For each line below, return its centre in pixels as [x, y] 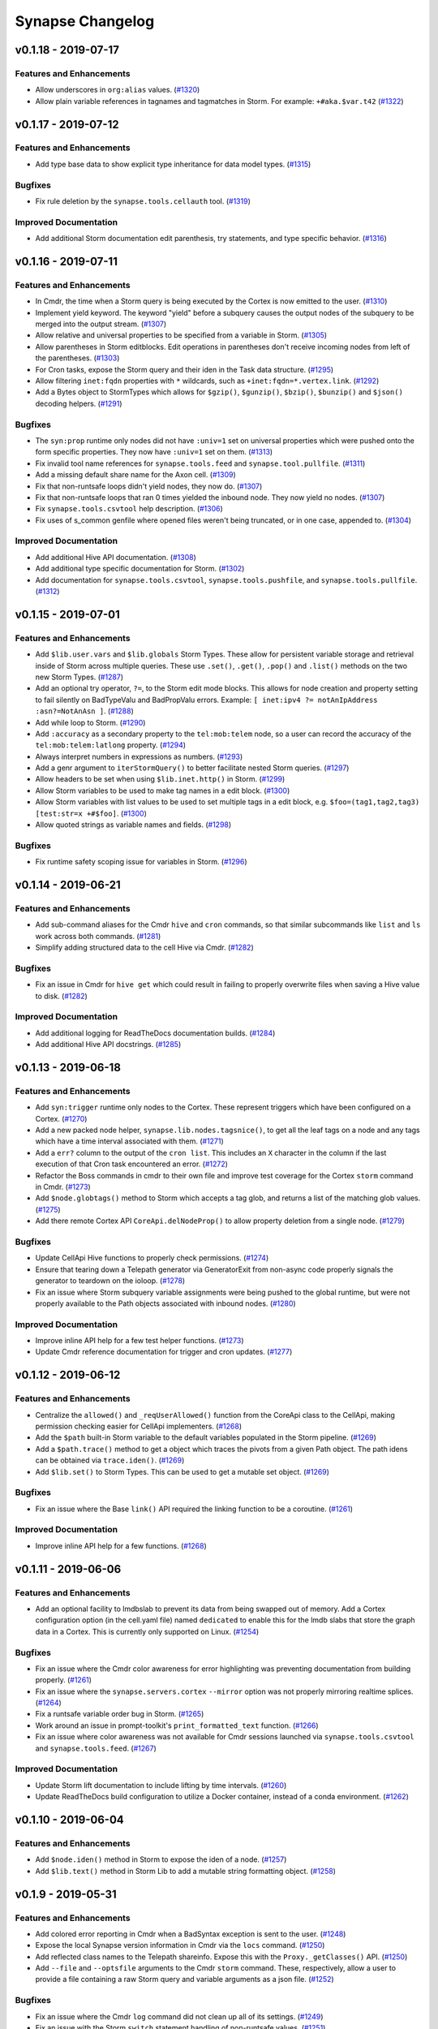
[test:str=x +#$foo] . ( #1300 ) [91, 813]
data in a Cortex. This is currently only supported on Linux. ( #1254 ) [147, 1631]
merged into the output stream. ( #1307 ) [101, 324]
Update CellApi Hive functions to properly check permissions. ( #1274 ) [152, 1258]
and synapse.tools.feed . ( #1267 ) [96, 1748]
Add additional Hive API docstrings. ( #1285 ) [108, 1045]
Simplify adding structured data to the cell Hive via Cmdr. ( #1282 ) [145, 948]
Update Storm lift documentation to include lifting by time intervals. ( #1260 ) [161, 1785]
